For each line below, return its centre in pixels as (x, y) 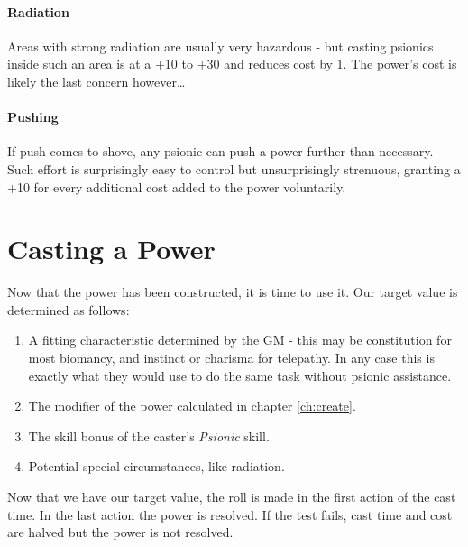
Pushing (33, 117)
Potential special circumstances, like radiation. (156, 466)
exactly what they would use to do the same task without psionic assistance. (240, 375)
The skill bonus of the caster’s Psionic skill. (149, 436)
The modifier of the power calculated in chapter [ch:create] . (192, 406)
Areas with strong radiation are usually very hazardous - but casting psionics (220, 46)
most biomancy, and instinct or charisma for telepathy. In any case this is (231, 358)
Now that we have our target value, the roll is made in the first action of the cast (232, 497)
